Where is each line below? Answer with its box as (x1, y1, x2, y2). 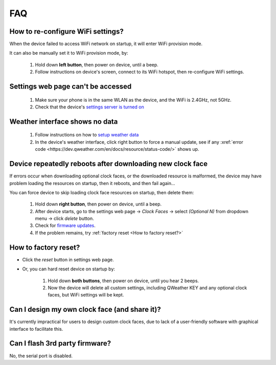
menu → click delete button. (35, 215, 94, 222)
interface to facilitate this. (9, 326, 63, 332)
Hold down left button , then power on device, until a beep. (35, 61, 158, 67)
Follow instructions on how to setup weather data (35, 132, 139, 138)
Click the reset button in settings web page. (22, 256, 114, 263)
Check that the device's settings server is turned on (35, 104, 144, 110)
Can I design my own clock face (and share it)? (9, 305, 161, 314)
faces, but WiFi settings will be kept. (48, 292, 124, 298)
